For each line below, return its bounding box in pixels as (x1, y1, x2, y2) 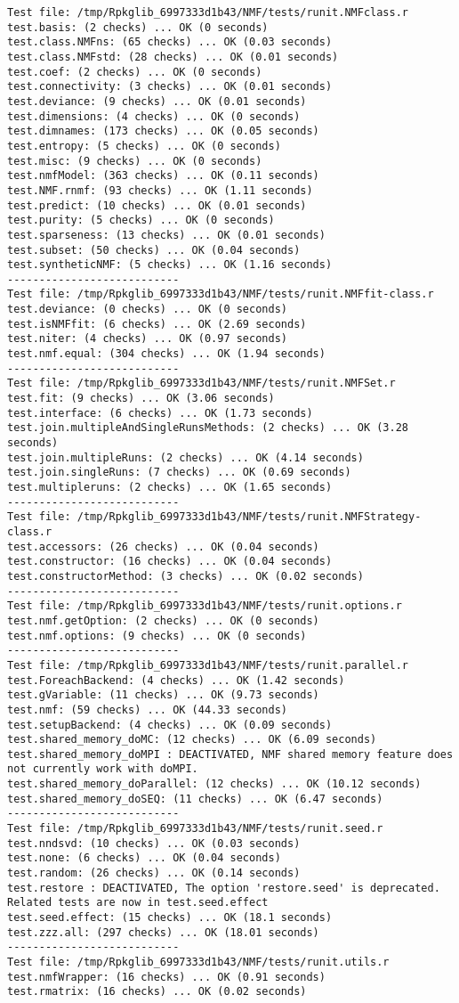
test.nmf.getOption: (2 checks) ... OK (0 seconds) (7, 614, 319, 627)
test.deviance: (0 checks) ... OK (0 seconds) (7, 303, 287, 316)
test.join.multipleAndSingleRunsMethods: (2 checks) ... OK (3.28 (7, 421, 409, 435)
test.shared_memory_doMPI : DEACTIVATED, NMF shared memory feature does (7, 747, 454, 761)
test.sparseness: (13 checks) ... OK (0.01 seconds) (7, 228, 326, 241)
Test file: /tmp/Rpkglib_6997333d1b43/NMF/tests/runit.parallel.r (7, 658, 409, 672)
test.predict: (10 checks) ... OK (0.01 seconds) (7, 199, 307, 212)
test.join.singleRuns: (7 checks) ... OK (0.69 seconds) (7, 466, 351, 479)
